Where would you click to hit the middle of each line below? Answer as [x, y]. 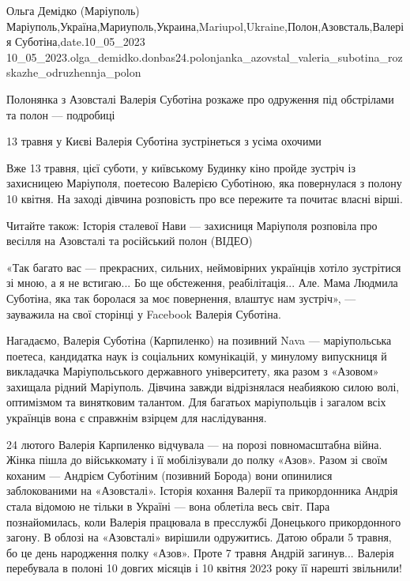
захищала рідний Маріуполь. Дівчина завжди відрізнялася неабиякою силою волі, [203, 386]
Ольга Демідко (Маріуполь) [73, 10]
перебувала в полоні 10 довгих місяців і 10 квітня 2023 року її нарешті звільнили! [204, 568]
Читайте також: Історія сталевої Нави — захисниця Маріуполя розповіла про [192, 225]
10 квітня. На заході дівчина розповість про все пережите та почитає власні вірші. [205, 198]
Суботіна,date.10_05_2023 [80, 41]
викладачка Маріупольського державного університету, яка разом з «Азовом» [193, 371]
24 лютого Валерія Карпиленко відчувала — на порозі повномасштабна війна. [194, 444]
